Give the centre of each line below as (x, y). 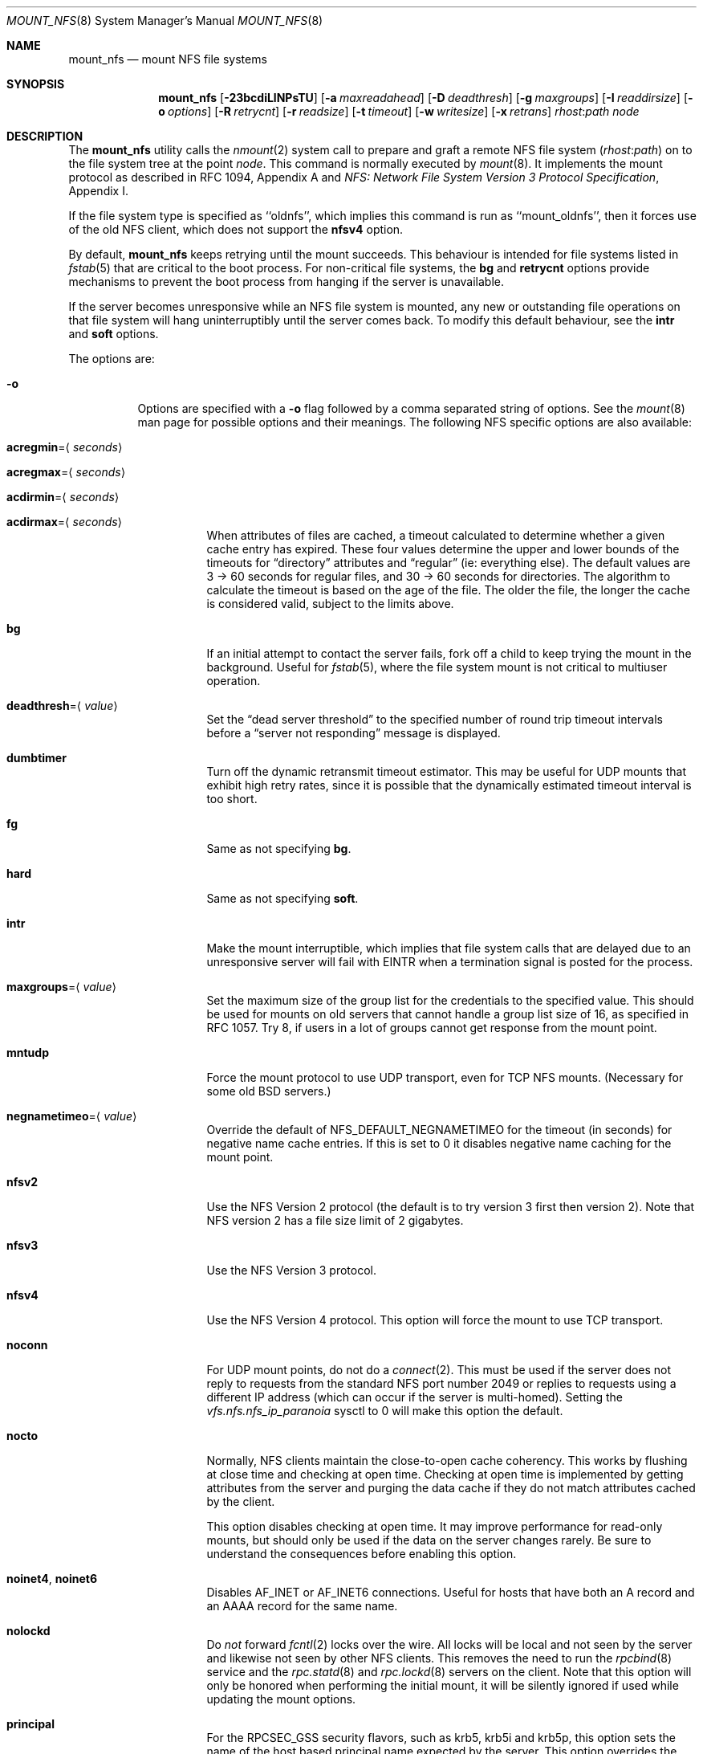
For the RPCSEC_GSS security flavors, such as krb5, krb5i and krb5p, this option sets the (441, 1738)
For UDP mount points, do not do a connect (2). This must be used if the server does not (439, 1370)
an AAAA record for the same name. (302, 1606)
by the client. (241, 1501)
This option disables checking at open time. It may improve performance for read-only (435, 1526)
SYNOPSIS (36, 84)
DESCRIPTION (45, 136)
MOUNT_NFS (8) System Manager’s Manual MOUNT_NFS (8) (165, 20)
